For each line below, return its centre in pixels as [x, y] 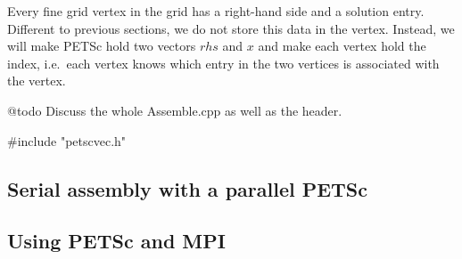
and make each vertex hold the [342, 46]
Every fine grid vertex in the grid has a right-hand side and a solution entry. [216, 11]
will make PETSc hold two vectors [102, 46]
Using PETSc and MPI [116, 241]
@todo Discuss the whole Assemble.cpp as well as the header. [175, 110]
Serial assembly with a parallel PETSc [188, 188]
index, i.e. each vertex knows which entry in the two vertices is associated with [223, 63]
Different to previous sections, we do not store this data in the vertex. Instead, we [231, 28]
